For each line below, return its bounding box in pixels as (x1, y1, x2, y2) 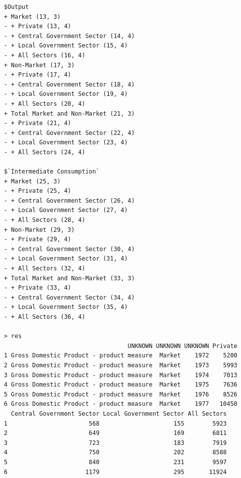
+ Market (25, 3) (4, 177, 61, 185)
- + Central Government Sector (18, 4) (4, 81, 135, 88)
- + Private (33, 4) (4, 284, 72, 292)
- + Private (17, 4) (4, 71, 72, 79)
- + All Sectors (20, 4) (4, 100, 85, 107)
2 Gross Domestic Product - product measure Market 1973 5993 (4, 361, 238, 369)
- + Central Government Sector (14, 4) (4, 32, 135, 40)
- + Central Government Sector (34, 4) (4, 294, 135, 301)
